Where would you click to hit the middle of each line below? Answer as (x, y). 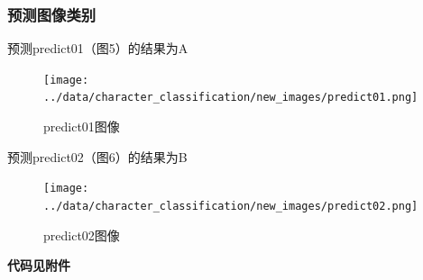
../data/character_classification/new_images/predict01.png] (231, 98)
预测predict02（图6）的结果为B (97, 156)
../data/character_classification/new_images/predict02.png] (231, 206)
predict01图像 (82, 126)
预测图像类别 (52, 14)
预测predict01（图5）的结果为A (98, 48)
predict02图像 (82, 235)
